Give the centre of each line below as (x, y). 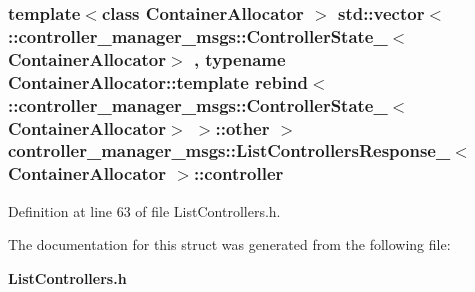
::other (242, 127)
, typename (239, 58)
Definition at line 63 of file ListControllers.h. (144, 210)
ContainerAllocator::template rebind (158, 81)
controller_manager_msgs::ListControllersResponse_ (229, 150)
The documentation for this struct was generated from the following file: (229, 244)
